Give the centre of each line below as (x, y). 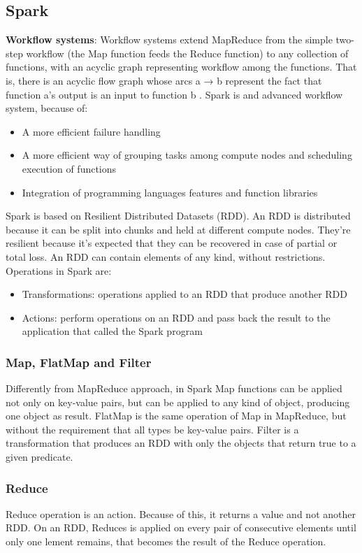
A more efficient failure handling (91, 131)
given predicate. (39, 457)
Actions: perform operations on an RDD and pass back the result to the (176, 317)
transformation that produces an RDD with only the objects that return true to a (181, 443)
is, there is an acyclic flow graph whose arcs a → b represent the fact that (164, 80)
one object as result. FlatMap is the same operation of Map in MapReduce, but (176, 416)
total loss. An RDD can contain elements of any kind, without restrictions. (166, 256)
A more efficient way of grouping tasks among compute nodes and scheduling (187, 155)
